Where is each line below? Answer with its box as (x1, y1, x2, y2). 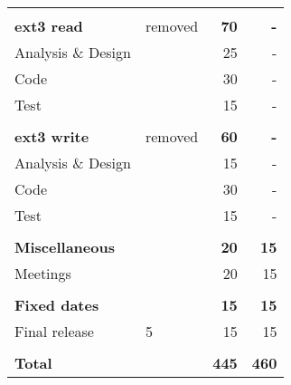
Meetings (14, 263, 71, 284)
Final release (14, 321, 94, 342)
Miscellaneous (14, 236, 115, 257)
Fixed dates (14, 294, 99, 315)
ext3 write (14, 126, 89, 147)
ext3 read (14, 15, 83, 36)
